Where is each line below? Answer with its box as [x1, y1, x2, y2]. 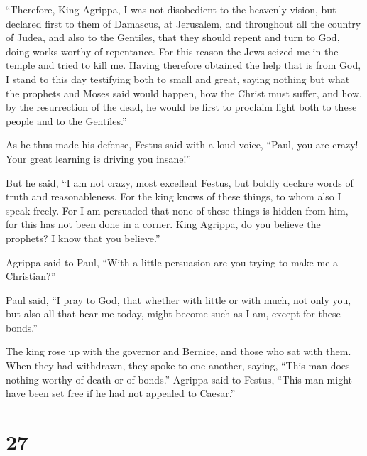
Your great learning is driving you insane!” [6, 151, 191, 165]
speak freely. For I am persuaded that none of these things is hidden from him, [6, 202, 349, 217]
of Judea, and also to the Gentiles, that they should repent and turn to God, [6, 30, 340, 45]
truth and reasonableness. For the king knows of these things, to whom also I [6, 189, 341, 204]
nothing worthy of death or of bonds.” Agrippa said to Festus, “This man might [6, 371, 353, 386]
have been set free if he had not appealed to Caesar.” [6, 386, 236, 401]
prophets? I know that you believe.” [6, 230, 160, 245]
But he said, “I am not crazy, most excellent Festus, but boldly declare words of [6, 175, 354, 190]
